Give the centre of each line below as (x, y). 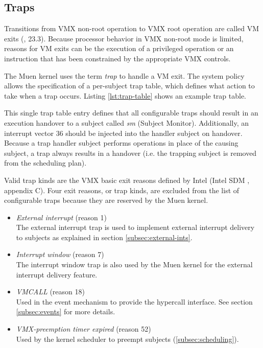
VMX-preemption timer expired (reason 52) (83, 329)
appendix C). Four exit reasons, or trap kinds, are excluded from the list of (122, 190)
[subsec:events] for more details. (66, 311)
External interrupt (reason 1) (62, 217)
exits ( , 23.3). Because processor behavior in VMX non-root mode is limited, (124, 38)
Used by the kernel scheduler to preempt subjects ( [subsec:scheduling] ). (127, 339)
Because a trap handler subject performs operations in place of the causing (121, 143)
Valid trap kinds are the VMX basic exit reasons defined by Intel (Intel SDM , (127, 180)
